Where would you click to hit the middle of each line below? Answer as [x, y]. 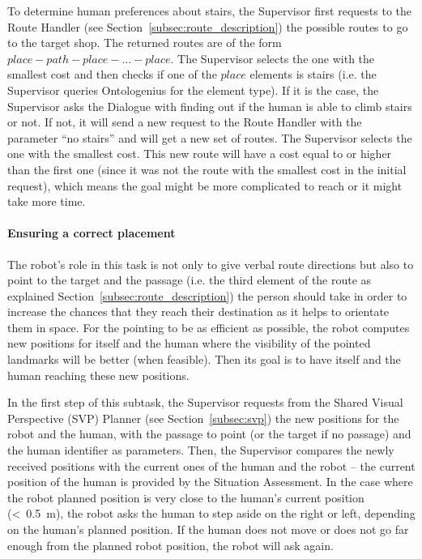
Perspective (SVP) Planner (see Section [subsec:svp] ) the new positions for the [203, 418]
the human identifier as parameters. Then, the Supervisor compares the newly [201, 450]
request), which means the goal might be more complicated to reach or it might [205, 185]
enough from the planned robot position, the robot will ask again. [171, 545]
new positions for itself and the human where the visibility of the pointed [189, 343]
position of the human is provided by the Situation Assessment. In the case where [210, 482]
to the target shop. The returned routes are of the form [145, 43]
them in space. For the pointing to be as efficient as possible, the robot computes [209, 327]
